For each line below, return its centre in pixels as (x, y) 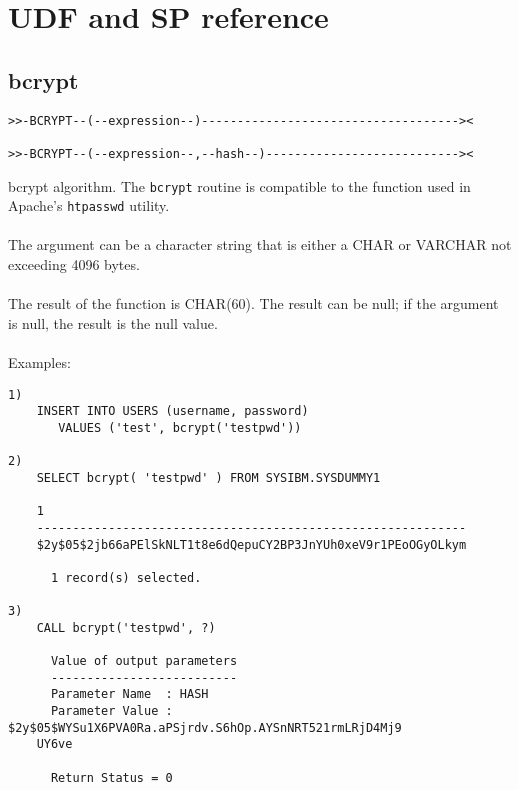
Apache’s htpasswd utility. (89, 205)
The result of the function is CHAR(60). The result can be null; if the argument (253, 303)
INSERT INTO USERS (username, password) (172, 411)
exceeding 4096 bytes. (74, 264)
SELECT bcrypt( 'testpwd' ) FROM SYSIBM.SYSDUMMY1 (208, 477)
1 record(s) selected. (126, 577)
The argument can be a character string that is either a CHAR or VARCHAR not (260, 244)
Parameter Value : (111, 711)
